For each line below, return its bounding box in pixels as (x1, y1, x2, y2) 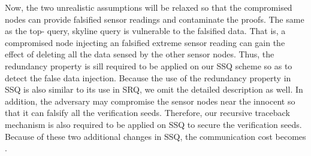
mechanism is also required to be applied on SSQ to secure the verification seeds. (5, 118, 302, 130)
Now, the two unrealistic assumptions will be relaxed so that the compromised (5, 1, 292, 13)
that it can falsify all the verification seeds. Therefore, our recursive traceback (5, 106, 290, 119)
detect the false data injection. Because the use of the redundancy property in (5, 71, 291, 84)
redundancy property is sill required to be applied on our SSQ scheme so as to (5, 59, 292, 72)
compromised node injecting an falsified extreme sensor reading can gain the (5, 36, 285, 48)
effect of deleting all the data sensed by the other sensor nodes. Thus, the (5, 48, 274, 60)
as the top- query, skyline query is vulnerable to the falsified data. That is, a (5, 25, 286, 37)
